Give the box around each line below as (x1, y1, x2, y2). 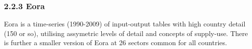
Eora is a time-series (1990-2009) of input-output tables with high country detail (4, 19, 246, 29)
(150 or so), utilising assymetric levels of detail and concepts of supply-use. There (4, 28, 248, 38)
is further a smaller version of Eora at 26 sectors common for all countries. (4, 37, 227, 48)
